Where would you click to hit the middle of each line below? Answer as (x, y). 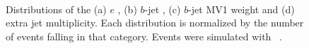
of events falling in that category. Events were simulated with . (144, 36)
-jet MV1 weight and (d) (241, 9)
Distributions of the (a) (56, 9)
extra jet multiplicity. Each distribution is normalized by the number (155, 23)
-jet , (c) (163, 9)
